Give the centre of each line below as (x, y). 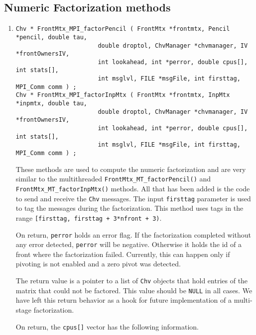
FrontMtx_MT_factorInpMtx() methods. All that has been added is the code (133, 188)
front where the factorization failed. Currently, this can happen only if (123, 254)
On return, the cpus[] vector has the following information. (107, 326)
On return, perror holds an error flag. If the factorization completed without (133, 234)
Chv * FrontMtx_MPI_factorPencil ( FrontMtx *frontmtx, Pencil (123, 29)
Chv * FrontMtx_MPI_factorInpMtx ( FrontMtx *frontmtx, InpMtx (123, 95)
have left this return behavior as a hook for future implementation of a (124, 300)
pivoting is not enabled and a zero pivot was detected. (98, 264)
